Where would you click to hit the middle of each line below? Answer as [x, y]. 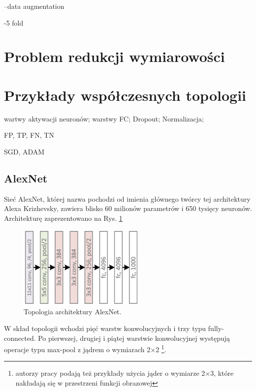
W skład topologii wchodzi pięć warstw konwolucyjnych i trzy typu [105, 328]
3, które [222, 373]
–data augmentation [34, 6]
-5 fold [14, 22]
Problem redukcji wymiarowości [114, 56]
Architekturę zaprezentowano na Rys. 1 [63, 218]
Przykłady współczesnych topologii [125, 95]
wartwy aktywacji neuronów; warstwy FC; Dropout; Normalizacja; [104, 118]
